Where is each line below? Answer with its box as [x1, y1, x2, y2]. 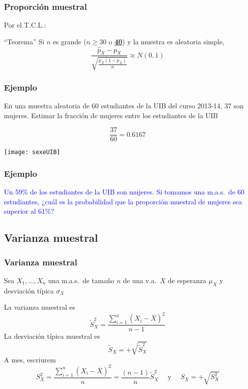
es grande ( [53, 36, 86, 46]
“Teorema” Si [4, 36, 45, 46]
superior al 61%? [4, 206, 55, 216]
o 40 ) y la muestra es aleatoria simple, [109, 36, 225, 46]
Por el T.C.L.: [4, 20, 46, 30]
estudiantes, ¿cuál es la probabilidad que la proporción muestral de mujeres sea [4, 196, 242, 206]
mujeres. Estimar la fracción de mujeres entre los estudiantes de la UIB [4, 110, 218, 120]
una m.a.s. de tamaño [48, 275, 114, 285]
